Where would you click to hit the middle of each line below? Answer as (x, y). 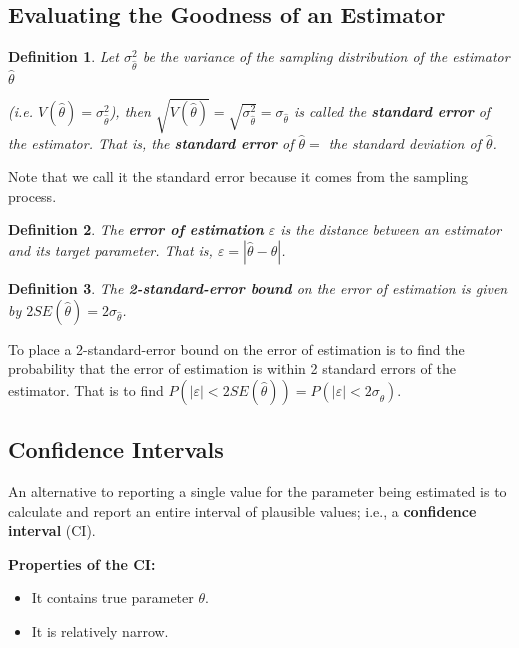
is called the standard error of (392, 110)
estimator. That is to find (86, 389)
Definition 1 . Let (63, 56)
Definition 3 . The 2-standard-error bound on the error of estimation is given (258, 288)
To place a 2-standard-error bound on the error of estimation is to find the (236, 348)
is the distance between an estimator (391, 229)
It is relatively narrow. (100, 631)
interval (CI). (52, 530)
